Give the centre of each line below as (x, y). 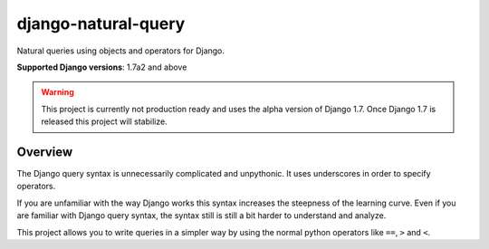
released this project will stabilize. (104, 121)
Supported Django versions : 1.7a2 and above (102, 67)
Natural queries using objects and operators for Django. (121, 51)
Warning (58, 92)
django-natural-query (101, 24)
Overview (45, 152)
